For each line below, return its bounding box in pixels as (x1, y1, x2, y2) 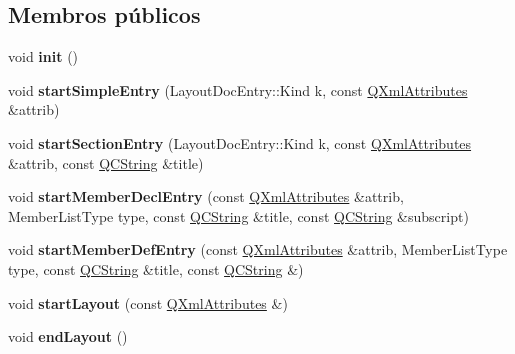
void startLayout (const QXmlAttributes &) (8, 292, 288, 313)
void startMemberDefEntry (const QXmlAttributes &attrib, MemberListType (8, 239, 508, 260)
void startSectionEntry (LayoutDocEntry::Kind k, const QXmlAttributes (8, 132, 472, 153)
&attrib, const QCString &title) (8, 152, 204, 173)
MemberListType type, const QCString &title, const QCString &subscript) (8, 205, 469, 226)
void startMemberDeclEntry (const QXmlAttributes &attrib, (8, 186, 404, 207)
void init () (8, 46, 79, 67)
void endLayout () (8, 326, 128, 347)
